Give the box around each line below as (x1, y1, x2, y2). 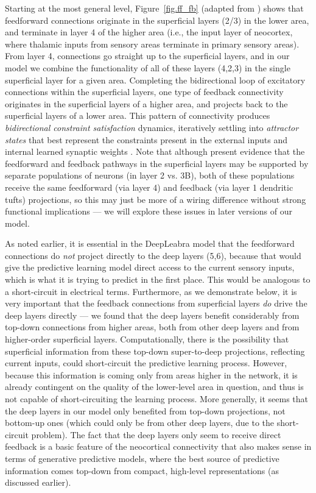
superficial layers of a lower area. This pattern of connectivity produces (5, 109, 270, 122)
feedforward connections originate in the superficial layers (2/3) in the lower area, (5, 13, 309, 26)
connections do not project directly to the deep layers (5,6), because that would (5, 249, 301, 261)
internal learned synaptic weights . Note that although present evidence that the (5, 145, 305, 158)
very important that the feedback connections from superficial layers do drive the (5, 297, 307, 310)
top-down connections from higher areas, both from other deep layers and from (5, 321, 300, 333)
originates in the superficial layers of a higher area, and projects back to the (5, 97, 288, 110)
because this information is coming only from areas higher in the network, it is (5, 368, 298, 381)
